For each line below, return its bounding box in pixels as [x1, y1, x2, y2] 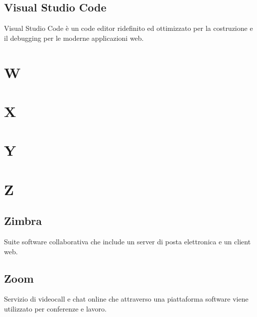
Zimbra [4, 213, 42, 228]
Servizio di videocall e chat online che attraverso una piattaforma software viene [4, 294, 249, 304]
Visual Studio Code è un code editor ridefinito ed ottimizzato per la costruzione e [4, 23, 253, 33]
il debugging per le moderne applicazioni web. [4, 32, 144, 43]
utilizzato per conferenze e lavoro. [4, 304, 107, 314]
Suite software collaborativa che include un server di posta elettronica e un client [4, 236, 251, 247]
